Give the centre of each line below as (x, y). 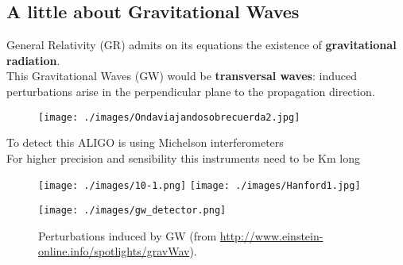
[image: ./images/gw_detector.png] (132, 211)
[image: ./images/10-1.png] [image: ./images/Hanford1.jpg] (200, 186)
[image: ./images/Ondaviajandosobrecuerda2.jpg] (169, 117)
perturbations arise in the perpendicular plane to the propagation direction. (191, 91)
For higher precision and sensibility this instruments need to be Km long (183, 157)
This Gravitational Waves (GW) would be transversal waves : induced (182, 76)
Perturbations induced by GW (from (128, 235)
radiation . (33, 60)
